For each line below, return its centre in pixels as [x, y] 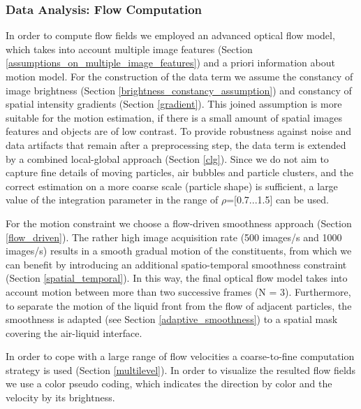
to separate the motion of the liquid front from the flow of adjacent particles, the [179, 305]
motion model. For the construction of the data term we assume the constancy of [179, 76]
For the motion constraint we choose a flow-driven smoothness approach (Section [179, 223]
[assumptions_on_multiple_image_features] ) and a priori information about [170, 63]
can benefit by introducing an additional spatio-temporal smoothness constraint [176, 264]
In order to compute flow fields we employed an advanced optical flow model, [170, 35]
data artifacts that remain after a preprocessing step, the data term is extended [176, 144]
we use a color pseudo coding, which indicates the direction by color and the [169, 383]
